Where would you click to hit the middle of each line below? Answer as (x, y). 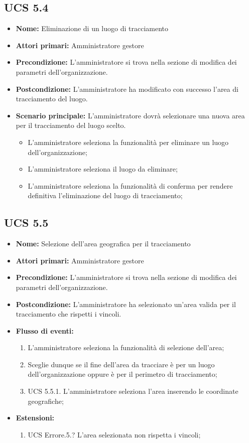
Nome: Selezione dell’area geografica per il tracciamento (103, 244)
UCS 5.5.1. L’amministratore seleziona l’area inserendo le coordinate (133, 391)
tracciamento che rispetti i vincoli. (69, 314)
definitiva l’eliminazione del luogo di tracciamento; (105, 195)
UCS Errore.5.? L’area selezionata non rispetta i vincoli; (114, 434)
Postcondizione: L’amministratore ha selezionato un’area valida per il (126, 304)
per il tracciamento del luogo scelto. (71, 125)
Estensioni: (35, 418)
